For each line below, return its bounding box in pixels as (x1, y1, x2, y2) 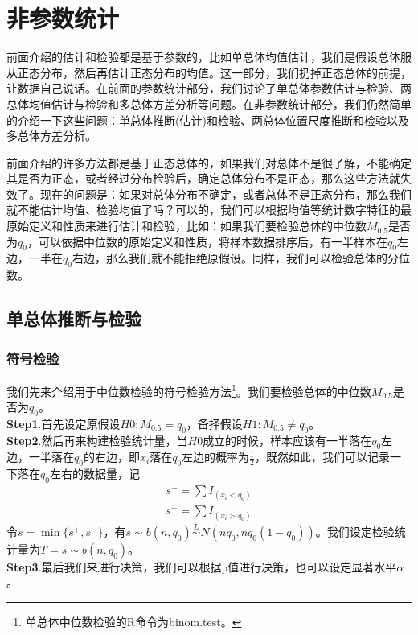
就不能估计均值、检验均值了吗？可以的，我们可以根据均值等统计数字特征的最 (6, 201, 412, 218)
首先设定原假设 (41, 414, 121, 431)
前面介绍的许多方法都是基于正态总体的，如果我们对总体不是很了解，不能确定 (6, 154, 412, 171)
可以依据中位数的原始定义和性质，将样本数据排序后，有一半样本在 (38, 233, 387, 249)
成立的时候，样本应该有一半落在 (203, 431, 372, 448)
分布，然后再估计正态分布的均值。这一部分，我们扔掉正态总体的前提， (39, 64, 412, 80)
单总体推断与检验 (6, 306, 141, 331)
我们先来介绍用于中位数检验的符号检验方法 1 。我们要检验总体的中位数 (6, 380, 371, 399)
